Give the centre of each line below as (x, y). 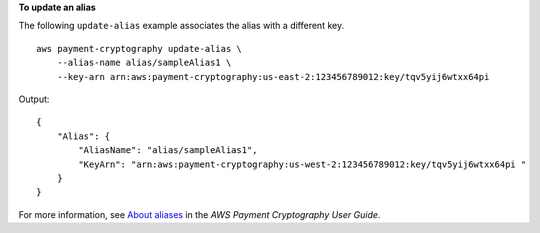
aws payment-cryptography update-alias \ (139, 48)
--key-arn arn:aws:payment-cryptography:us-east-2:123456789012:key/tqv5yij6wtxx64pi (273, 76)
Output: (34, 99)
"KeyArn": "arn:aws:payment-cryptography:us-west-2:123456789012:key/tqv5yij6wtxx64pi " (302, 164)
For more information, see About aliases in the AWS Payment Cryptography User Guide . (199, 214)
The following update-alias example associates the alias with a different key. (181, 26)
